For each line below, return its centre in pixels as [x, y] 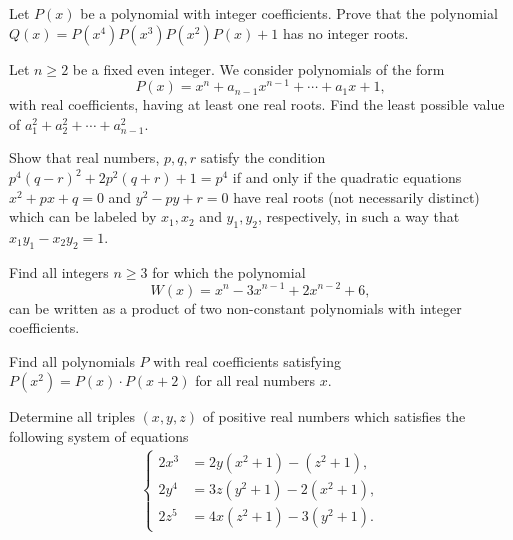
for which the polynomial [229, 271]
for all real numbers [255, 380]
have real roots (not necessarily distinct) [356, 196]
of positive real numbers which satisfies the [334, 416]
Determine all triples [72, 416]
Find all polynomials [72, 360]
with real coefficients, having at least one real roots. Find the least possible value [257, 104]
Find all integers [59, 271]
